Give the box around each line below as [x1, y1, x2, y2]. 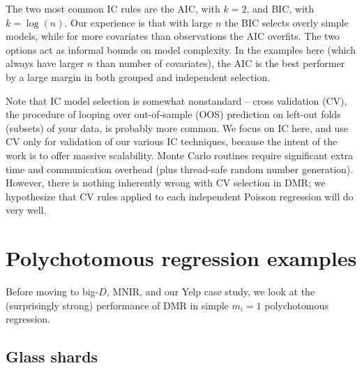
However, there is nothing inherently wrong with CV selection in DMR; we [6, 175, 326, 190]
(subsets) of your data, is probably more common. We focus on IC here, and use [6, 120, 348, 135]
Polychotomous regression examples [6, 244, 357, 272]
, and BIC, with [246, 1, 315, 15]
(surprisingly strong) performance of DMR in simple [6, 297, 229, 312]
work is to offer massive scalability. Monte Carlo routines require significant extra [6, 147, 354, 162]
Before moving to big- [6, 284, 99, 299]
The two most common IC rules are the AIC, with [6, 1, 220, 15]
